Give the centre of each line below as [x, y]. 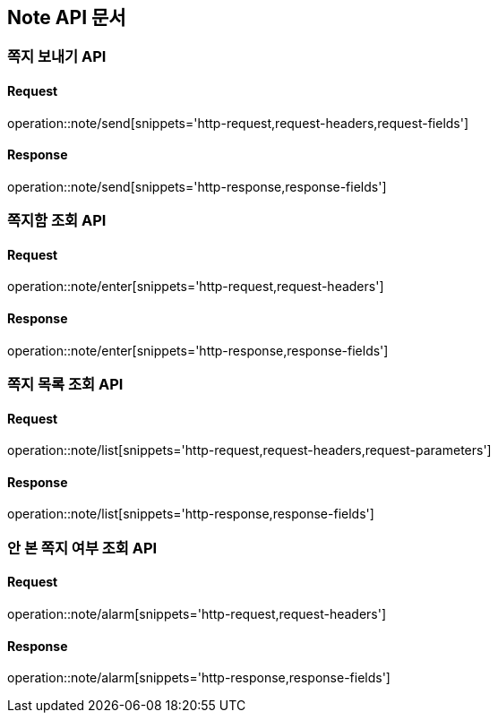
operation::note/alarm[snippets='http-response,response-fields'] [199, 678]
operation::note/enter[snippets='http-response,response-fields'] [198, 350]
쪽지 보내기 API [57, 57]
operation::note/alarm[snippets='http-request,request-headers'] [197, 614]
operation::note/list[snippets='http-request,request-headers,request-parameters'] [249, 450]
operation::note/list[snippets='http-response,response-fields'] [191, 514]
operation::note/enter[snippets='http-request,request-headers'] [196, 287]
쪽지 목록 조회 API [65, 385]
